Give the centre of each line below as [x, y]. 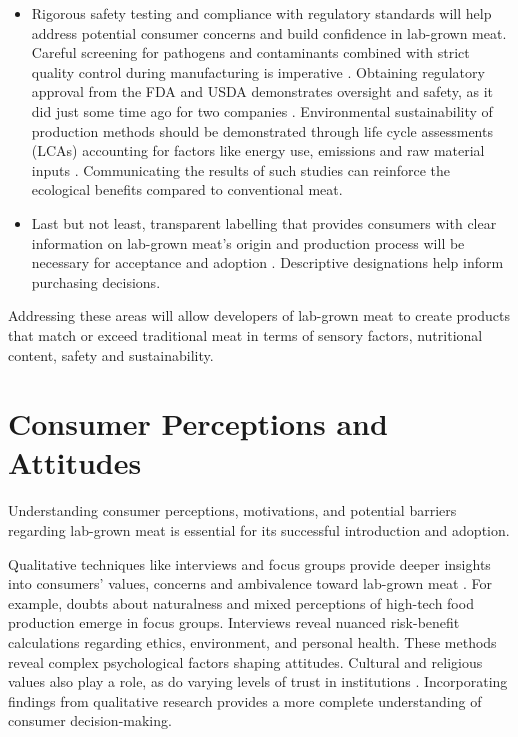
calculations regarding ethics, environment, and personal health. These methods [252, 641]
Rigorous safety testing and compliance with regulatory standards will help [261, 13]
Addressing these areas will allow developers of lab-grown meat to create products [259, 315]
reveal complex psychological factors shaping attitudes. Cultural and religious [245, 661]
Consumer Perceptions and [198, 423]
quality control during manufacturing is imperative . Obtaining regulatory [258, 71]
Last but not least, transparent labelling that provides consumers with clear [264, 222]
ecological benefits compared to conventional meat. [187, 189]
